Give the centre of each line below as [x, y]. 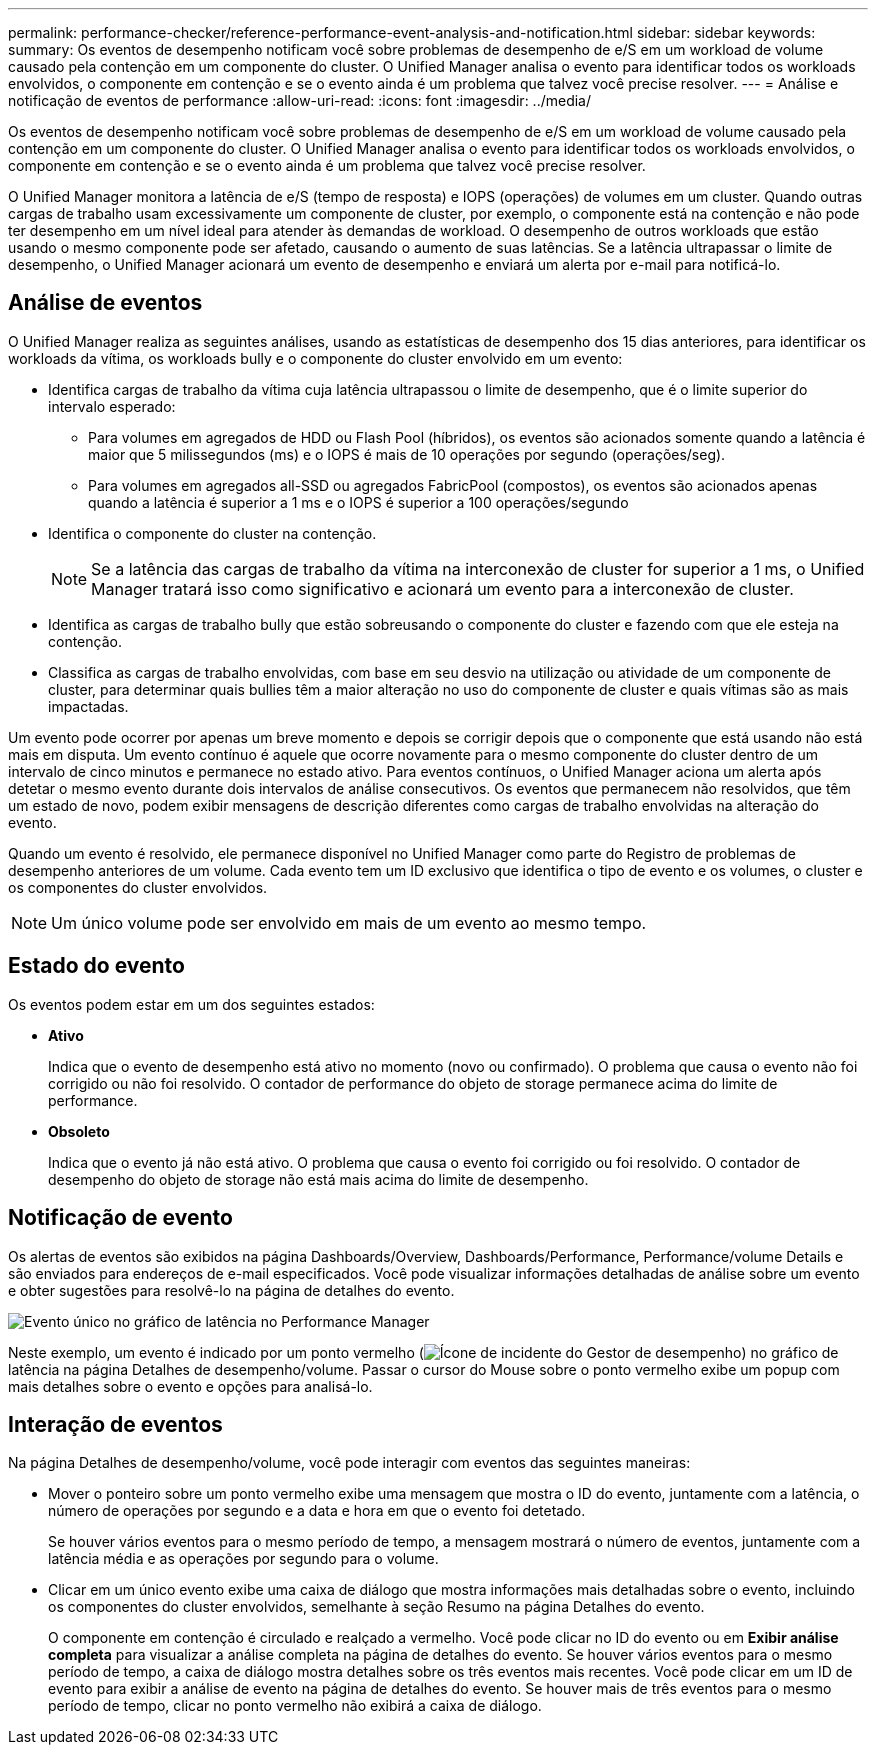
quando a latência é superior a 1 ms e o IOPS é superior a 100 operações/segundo [358, 502]
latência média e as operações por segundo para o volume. [243, 1559]
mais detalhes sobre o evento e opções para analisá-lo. [190, 1386]
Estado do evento [96, 966]
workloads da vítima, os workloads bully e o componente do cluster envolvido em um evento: [315, 358]
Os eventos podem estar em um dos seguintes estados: [191, 1004]
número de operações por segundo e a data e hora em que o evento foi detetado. [317, 1511]
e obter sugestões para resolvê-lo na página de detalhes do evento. [231, 1290]
